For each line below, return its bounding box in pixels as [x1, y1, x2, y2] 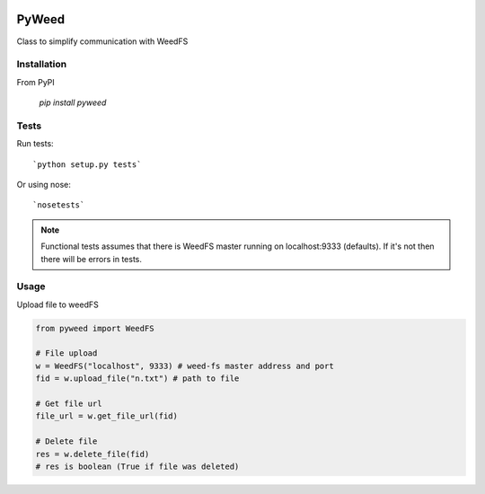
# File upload [35, 348, 98, 358]
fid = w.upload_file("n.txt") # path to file [35, 374, 240, 384]
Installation [16, 58, 67, 71]
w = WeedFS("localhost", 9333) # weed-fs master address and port [35, 360, 334, 371]
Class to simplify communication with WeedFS [16, 36, 189, 47]
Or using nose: [16, 179, 72, 190]
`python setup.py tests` [32, 159, 142, 170]
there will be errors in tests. [40, 253, 143, 264]
